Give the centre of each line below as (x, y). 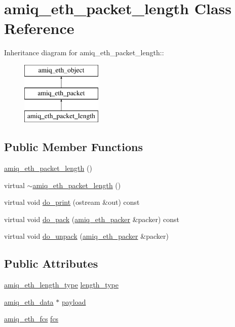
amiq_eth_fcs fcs (31, 319)
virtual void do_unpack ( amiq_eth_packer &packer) (86, 236)
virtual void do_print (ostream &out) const (72, 202)
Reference (39, 28)
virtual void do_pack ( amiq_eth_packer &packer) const (92, 219)
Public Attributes (51, 263)
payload (74, 301)
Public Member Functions (73, 147)
